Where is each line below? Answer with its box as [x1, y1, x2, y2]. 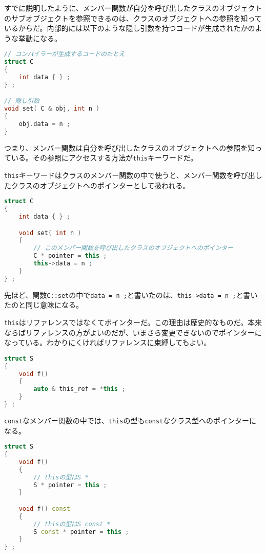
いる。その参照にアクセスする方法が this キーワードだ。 [11, 152, 198, 163]
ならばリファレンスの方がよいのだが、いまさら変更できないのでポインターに [4, 327, 262, 337]
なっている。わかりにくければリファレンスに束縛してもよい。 [4, 337, 211, 348]
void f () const [18, 505, 70, 512]
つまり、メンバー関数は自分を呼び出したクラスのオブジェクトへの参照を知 [4, 142, 255, 153]
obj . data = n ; [18, 120, 70, 128]
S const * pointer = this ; [33, 528, 129, 535]
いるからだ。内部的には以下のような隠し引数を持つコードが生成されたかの [4, 23, 255, 33]
